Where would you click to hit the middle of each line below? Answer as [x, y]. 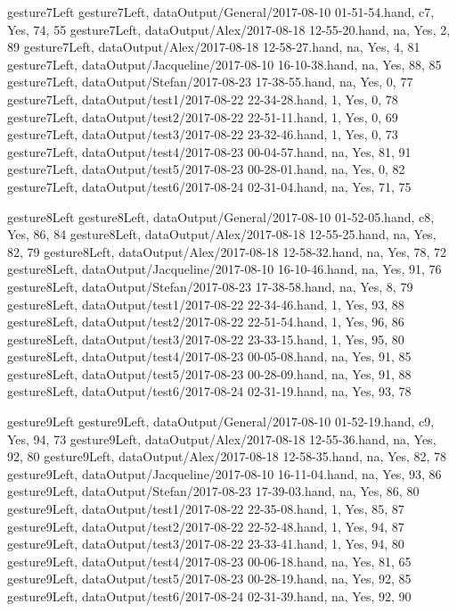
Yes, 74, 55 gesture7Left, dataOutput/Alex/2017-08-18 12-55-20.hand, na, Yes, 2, [229, 29]
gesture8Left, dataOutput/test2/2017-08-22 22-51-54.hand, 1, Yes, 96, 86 [206, 322]
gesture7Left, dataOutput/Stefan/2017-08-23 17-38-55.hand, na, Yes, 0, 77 [210, 82]
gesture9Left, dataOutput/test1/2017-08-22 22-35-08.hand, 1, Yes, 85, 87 [206, 509]
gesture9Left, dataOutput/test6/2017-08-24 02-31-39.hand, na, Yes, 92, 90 [209, 596]
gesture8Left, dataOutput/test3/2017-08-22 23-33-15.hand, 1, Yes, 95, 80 [206, 339]
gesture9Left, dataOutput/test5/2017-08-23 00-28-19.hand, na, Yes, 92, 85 [209, 579]
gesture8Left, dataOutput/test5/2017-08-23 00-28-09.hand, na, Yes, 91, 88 [209, 373]
